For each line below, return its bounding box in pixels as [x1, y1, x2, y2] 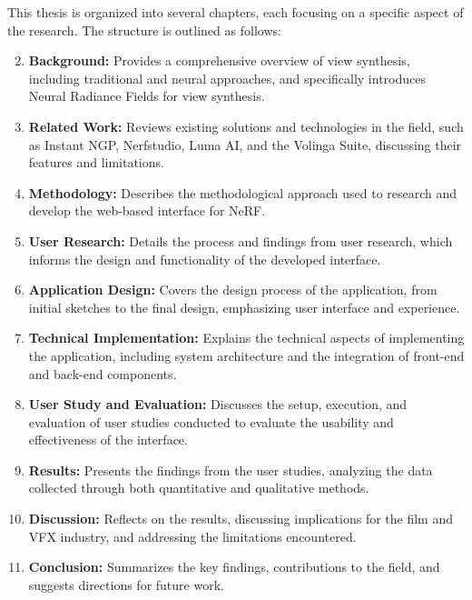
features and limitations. [28, 153, 164, 172]
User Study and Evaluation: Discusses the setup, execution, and [28, 395, 408, 414]
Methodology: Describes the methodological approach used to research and [28, 183, 457, 202]
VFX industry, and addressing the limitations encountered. [28, 526, 357, 545]
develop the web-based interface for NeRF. [28, 201, 266, 220]
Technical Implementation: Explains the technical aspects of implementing [28, 328, 465, 347]
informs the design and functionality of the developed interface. [28, 249, 381, 268]
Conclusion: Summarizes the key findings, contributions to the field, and [28, 557, 440, 576]
